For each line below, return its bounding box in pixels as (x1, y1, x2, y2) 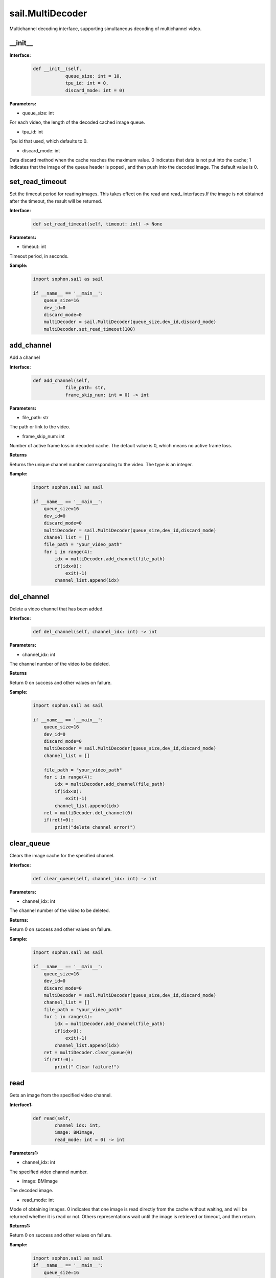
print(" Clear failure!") (54, 1064, 120, 1069)
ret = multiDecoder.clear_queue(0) (43, 1049, 133, 1056)
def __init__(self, (33, 66, 82, 72)
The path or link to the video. (9, 424, 71, 430)
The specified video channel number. (9, 1169, 88, 1175)
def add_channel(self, (33, 377, 90, 383)
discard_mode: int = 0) (65, 87, 125, 93)
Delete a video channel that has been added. (9, 606, 104, 612)
